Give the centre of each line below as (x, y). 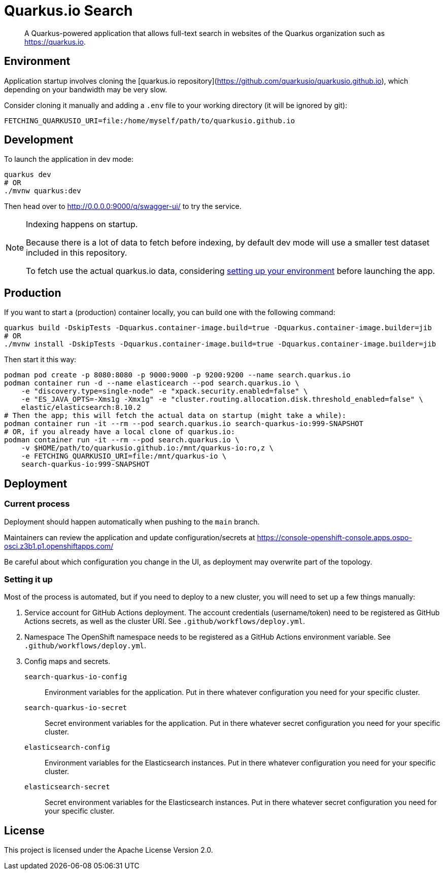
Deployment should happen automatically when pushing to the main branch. (132, 521)
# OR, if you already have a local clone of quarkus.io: (120, 432)
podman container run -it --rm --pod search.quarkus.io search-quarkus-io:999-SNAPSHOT (184, 424)
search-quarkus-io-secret (76, 708)
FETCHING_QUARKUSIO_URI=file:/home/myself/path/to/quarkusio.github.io (150, 120)
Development (39, 140)
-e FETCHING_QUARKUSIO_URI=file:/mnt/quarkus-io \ (124, 456)
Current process (37, 504)
